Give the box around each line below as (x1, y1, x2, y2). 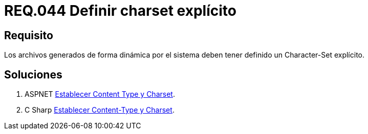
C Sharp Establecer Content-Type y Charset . (25, 105, 175, 115)
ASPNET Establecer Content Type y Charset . (25, 90, 175, 99)
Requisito (4, 29, 53, 42)
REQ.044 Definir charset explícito (4, 2, 236, 19)
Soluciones (4, 68, 62, 81)
